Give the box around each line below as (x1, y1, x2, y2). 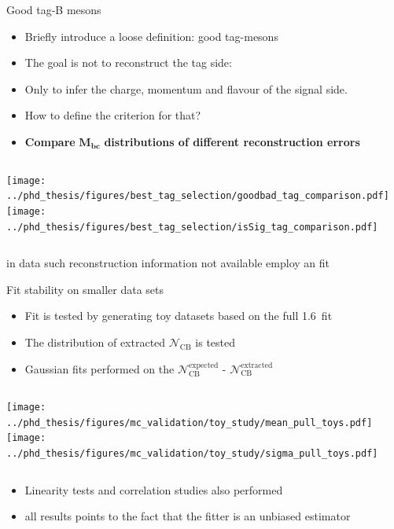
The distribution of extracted (24, 333, 166, 350)
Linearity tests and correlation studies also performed (24, 481, 283, 498)
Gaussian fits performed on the (24, 360, 175, 377)
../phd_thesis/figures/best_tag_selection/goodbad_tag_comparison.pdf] (6, 190, 389, 202)
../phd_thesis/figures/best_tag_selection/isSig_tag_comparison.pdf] (6, 221, 378, 233)
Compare (24, 133, 75, 149)
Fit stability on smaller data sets (6, 281, 164, 297)
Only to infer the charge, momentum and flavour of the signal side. (24, 80, 348, 97)
